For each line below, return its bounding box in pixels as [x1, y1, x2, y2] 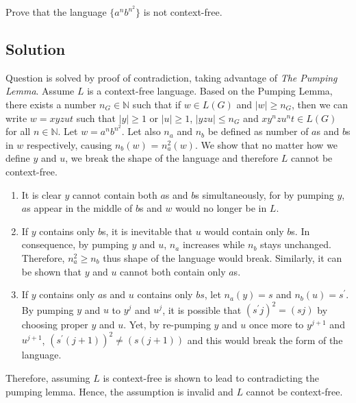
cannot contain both [73, 187, 157, 201]
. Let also [121, 124, 161, 138]
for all [5, 124, 31, 138]
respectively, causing [27, 137, 112, 151]
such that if [132, 97, 181, 112]
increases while [182, 237, 245, 252]
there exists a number [5, 97, 97, 112]
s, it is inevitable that [102, 223, 192, 238]
